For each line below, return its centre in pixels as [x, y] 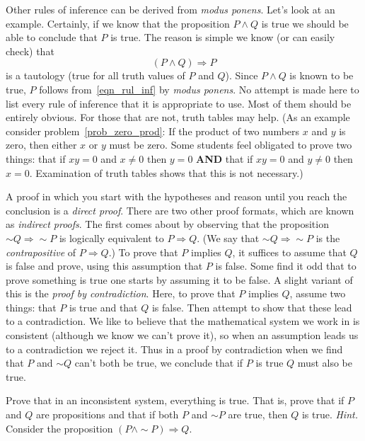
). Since [242, 75]
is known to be [321, 75]
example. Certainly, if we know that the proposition [118, 23]
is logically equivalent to [111, 237]
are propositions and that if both [107, 414]
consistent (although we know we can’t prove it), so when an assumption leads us [182, 335]
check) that [30, 51]
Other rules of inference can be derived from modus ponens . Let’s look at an [170, 9]
